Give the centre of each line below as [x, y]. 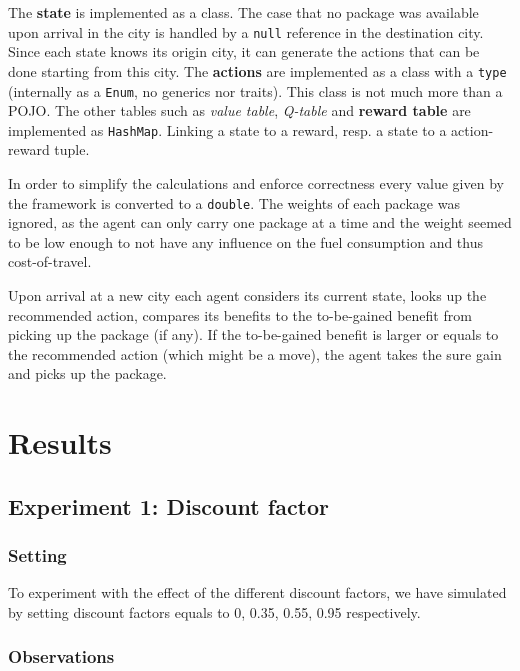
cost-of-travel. [50, 261]
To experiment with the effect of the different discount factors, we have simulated [257, 592]
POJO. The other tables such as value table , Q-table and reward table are [239, 110]
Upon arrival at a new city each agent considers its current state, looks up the [247, 295]
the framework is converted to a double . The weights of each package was [234, 202]
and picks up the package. [87, 373]
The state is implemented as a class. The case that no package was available [243, 12]
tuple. [72, 149]
